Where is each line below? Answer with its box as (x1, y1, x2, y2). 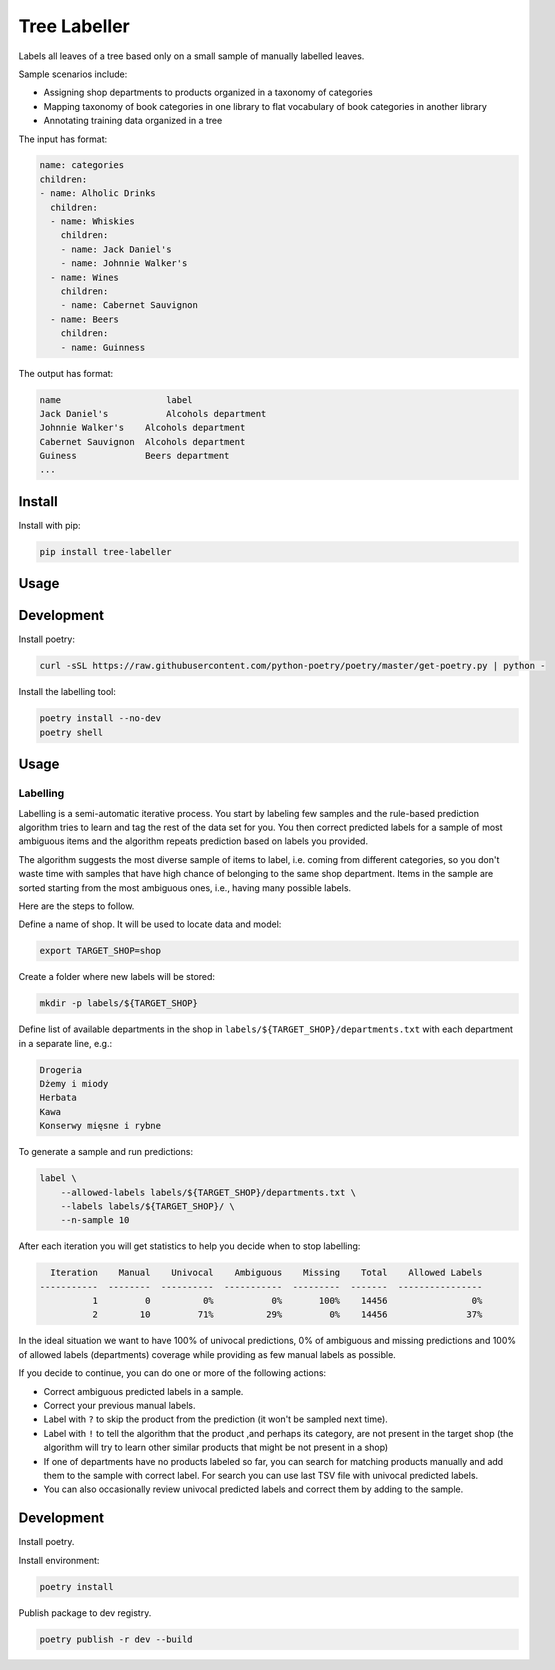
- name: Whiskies (50, 216, 135, 227)
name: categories (39, 160, 125, 171)
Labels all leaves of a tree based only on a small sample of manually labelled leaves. (18, 50, 365, 62)
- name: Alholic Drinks (39, 188, 157, 199)
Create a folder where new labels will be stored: (18, 971, 215, 983)
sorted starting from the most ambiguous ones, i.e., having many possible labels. (18, 881, 352, 894)
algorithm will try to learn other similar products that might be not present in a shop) (43, 1441, 389, 1454)
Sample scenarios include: (18, 68, 128, 80)
